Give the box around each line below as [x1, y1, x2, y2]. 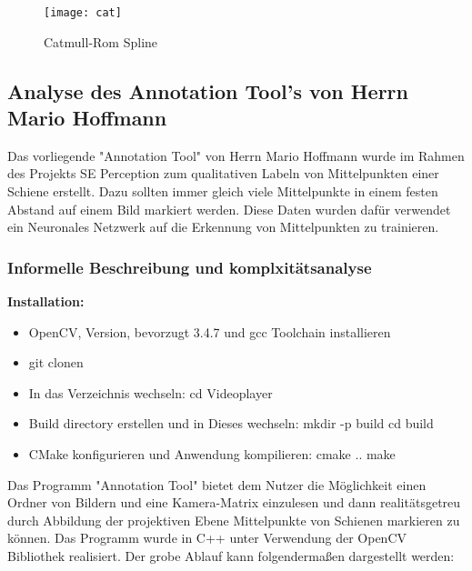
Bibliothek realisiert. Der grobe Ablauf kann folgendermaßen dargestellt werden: [7, 546, 455, 565]
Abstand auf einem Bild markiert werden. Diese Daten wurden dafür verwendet [7, 199, 451, 218]
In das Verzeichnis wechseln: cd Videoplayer [28, 383, 273, 402]
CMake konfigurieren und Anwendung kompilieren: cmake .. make [28, 445, 396, 463]
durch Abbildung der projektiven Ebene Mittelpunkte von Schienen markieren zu [7, 510, 460, 529]
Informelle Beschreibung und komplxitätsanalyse [7, 255, 372, 278]
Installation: [7, 292, 85, 311]
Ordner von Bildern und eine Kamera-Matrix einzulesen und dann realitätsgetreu [7, 493, 461, 512]
